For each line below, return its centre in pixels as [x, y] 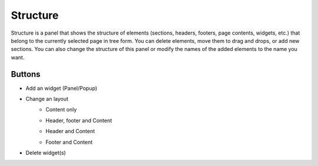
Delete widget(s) [46, 153]
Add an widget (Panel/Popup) [61, 88]
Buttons [26, 74]
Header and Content [70, 131]
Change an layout [47, 99]
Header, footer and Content [79, 120]
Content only [61, 110]
